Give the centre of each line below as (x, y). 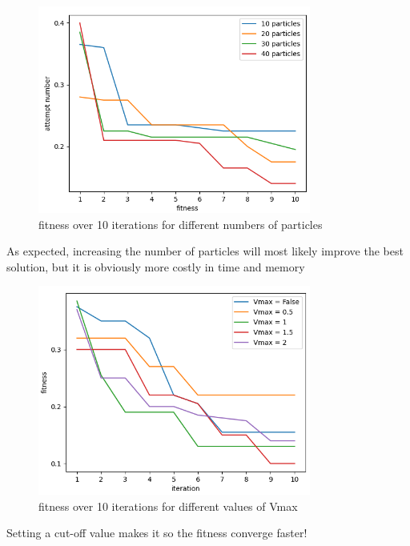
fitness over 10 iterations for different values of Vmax (168, 506)
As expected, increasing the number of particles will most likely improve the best (205, 251)
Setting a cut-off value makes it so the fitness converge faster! (157, 533)
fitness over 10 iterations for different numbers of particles (181, 224)
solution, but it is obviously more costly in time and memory (156, 266)
